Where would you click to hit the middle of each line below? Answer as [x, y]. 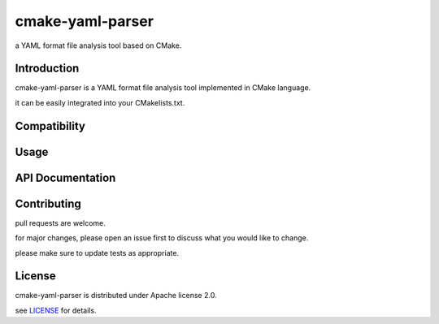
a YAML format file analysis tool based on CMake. [98, 45]
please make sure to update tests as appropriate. [97, 253]
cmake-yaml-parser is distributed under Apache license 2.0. [116, 296]
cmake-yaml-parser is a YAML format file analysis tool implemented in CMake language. [163, 88]
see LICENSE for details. [56, 310]
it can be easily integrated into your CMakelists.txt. [100, 102]
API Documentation [65, 177]
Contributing [48, 203]
